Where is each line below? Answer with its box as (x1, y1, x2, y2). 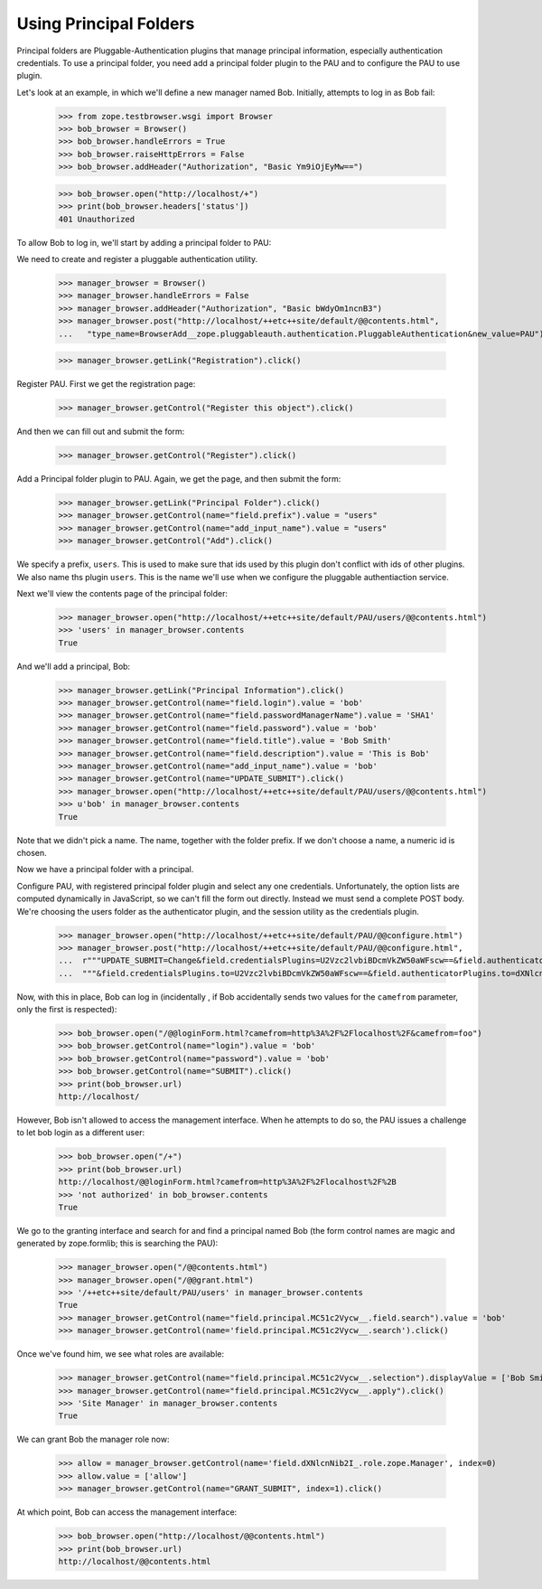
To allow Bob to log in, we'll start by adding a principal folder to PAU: (16, 237, 272, 248)
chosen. (16, 847, 47, 858)
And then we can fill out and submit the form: (16, 426, 185, 437)
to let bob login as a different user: (16, 1127, 145, 1138)
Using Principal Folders (16, 14, 195, 33)
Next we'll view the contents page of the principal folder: (16, 588, 228, 598)
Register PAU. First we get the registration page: (16, 379, 196, 390)
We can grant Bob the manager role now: (16, 1434, 170, 1445)
